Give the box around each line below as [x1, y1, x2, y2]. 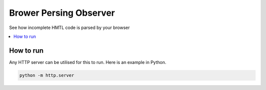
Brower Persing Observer [9, 7, 115, 18]
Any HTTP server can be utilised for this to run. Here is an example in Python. [9, 59, 166, 65]
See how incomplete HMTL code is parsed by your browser [9, 25, 130, 30]
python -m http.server [19, 72, 74, 78]
